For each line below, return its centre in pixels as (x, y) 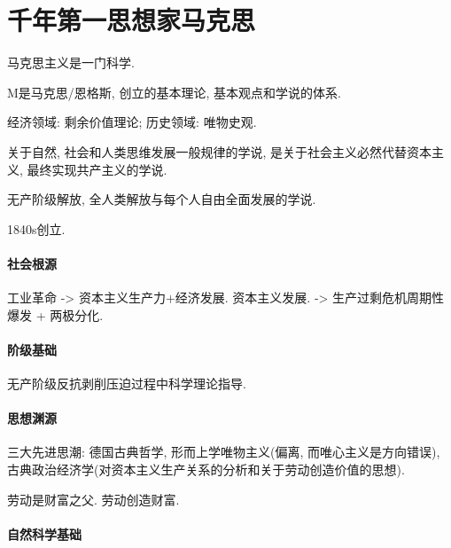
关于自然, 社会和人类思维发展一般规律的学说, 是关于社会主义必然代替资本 (220, 151)
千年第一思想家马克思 (132, 20)
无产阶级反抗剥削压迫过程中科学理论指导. (127, 384)
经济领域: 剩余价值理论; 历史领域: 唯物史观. (132, 122)
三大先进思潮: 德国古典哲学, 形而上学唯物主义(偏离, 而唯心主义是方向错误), (224, 452)
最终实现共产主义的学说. (97, 169)
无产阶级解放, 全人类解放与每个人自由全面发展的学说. (162, 199)
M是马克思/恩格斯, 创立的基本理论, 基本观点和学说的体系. (174, 92)
